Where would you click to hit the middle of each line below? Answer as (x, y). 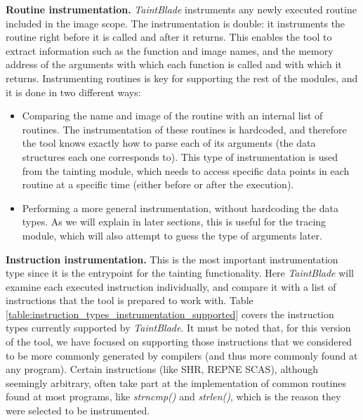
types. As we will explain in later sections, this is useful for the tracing (174, 222)
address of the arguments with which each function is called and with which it (174, 64)
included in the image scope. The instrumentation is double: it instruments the (176, 23)
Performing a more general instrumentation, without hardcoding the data (180, 208)
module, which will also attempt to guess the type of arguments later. (172, 235)
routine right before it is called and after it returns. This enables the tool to (169, 37)
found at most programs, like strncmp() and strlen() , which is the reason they (173, 396)
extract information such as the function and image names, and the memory (170, 50)
